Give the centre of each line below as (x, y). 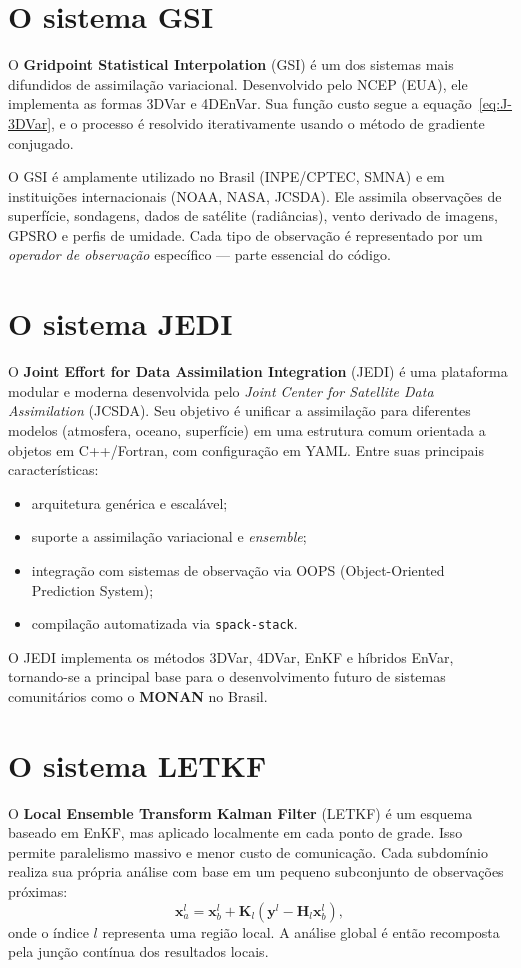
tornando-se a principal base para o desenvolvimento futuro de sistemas (227, 676)
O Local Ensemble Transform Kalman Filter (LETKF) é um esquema (240, 812)
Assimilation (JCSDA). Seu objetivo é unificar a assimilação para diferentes (239, 410)
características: (53, 469)
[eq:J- (495, 103)
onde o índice (48, 931)
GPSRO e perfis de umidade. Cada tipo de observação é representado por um (245, 234)
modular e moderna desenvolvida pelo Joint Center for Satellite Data (221, 390)
